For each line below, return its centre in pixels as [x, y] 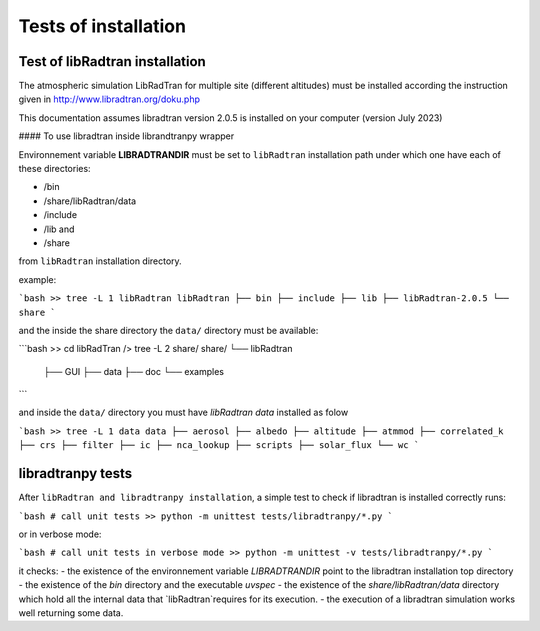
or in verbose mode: [60, 534]
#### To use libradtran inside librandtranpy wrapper [126, 136]
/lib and [59, 229]
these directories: [54, 169]
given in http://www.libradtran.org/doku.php [109, 99]
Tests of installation [102, 26]
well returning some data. [71, 612]
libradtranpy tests [75, 473]
